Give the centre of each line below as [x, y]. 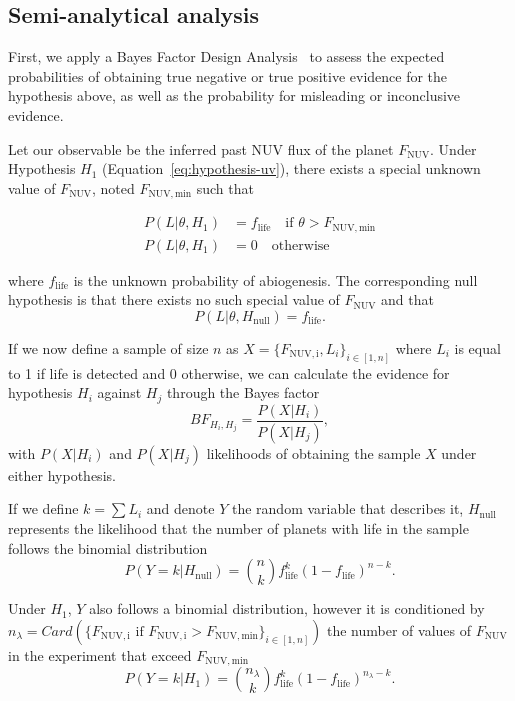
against [119, 392]
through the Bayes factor [243, 392]
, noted [113, 187]
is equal [477, 347]
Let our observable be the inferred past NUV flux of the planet [201, 148]
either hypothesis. [62, 474]
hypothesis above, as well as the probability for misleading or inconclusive [234, 95]
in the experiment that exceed [100, 654]
